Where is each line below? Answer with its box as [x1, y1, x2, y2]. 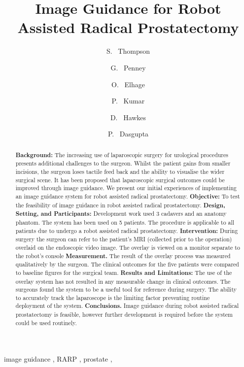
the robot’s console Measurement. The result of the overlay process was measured [15, 251, 231, 260]
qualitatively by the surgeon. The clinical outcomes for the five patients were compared [15, 260, 239, 268]
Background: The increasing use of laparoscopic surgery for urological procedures [15, 150, 228, 159]
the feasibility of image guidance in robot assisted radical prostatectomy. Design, [15, 200, 225, 209]
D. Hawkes [110, 112, 146, 122]
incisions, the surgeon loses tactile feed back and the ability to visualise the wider [15, 167, 225, 175]
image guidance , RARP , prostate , [4, 354, 112, 364]
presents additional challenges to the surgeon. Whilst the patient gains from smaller [15, 159, 231, 167]
